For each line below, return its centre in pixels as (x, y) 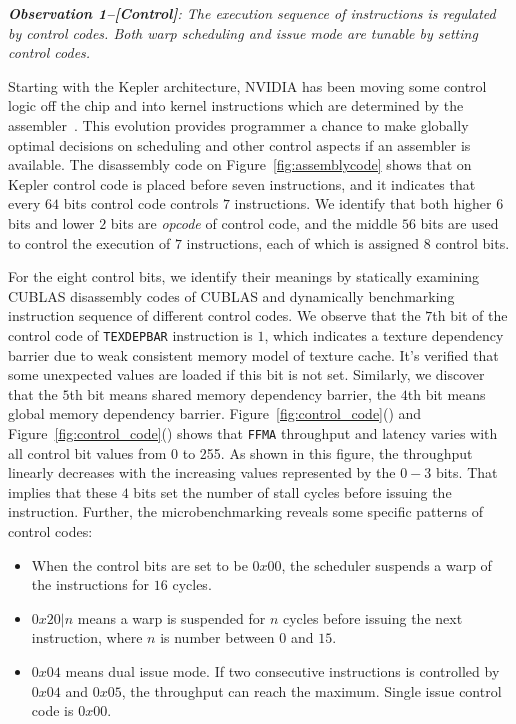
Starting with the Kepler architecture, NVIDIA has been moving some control (247, 85)
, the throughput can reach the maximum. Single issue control (311, 690)
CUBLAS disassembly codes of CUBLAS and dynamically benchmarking (231, 295)
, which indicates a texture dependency (384, 334)
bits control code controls (141, 203)
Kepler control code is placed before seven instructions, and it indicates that (242, 183)
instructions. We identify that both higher (363, 203)
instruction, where (87, 637)
